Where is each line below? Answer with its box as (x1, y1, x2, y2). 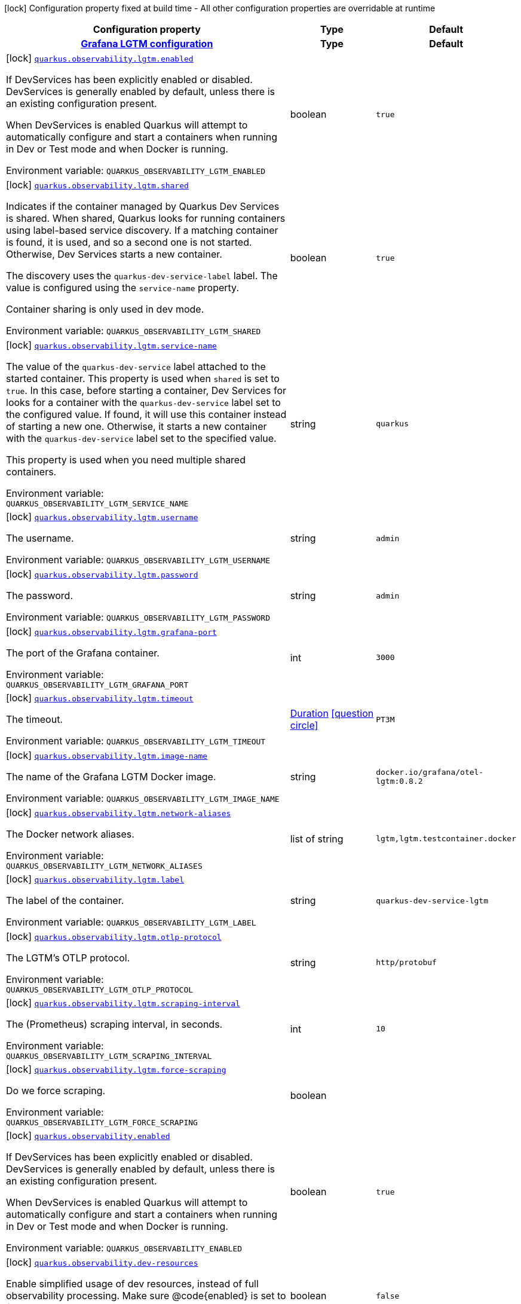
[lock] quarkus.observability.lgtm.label (6, 873, 185, 885)
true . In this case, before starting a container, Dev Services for (6, 384, 287, 396)
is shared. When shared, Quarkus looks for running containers (6, 212, 286, 224)
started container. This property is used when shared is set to (6, 372, 280, 384)
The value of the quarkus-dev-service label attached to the (6, 361, 266, 372)
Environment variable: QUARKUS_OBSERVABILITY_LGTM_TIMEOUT (6, 735, 266, 747)
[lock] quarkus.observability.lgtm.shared (6, 179, 189, 191)
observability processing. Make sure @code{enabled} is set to (6, 1290, 286, 1302)
